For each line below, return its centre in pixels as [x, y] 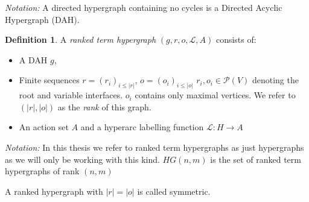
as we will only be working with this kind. [82, 159]
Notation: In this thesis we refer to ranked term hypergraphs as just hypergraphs [154, 147]
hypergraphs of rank [42, 171]
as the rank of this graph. [104, 106]
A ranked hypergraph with [54, 191]
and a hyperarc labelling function [142, 127]
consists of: [236, 39]
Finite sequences [49, 80]
